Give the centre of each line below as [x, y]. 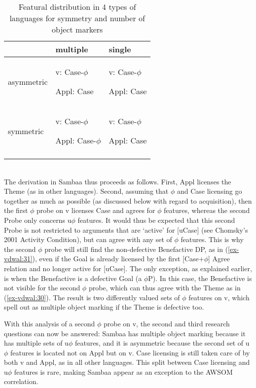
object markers [77, 29]
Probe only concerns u [38, 220]
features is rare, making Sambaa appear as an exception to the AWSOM [123, 371]
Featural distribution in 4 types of [77, 7]
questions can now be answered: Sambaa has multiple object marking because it [125, 333]
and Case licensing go [209, 191]
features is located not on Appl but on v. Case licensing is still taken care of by [130, 352]
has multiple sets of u [36, 343]
